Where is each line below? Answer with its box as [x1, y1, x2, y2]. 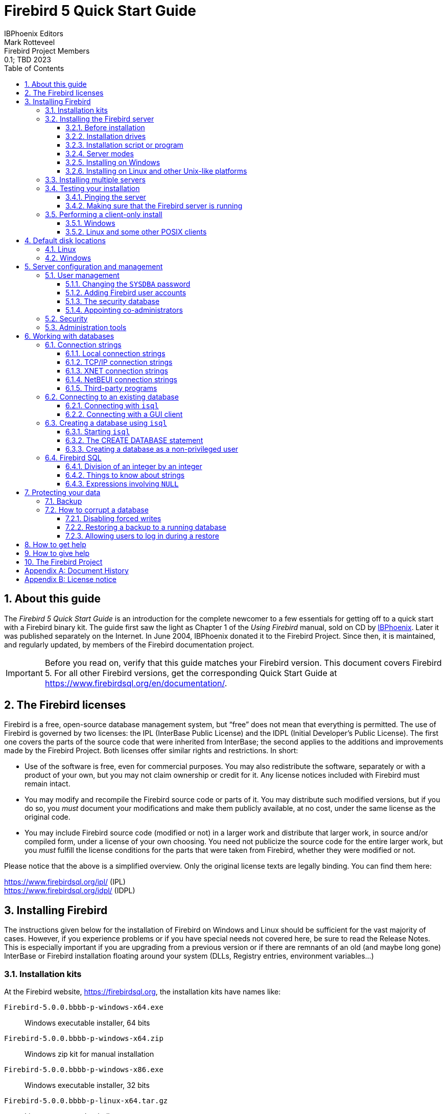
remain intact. [25, 779, 70, 788]
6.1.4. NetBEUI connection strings [65, 375, 177, 384]
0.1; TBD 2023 [4, 55, 51, 64]
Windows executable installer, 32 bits [25, 1081, 150, 1090]
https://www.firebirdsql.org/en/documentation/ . [44, 678, 227, 688]
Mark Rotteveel [4, 37, 55, 47]
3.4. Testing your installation [45, 183, 140, 193]
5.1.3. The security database [65, 296, 160, 306]
